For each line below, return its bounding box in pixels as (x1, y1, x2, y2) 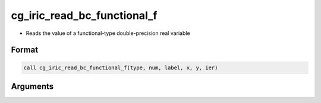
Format (11, 45, 39, 55)
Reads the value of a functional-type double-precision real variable (26, 30, 190, 37)
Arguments (11, 81, 54, 91)
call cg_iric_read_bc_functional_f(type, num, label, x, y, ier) (23, 64, 218, 71)
